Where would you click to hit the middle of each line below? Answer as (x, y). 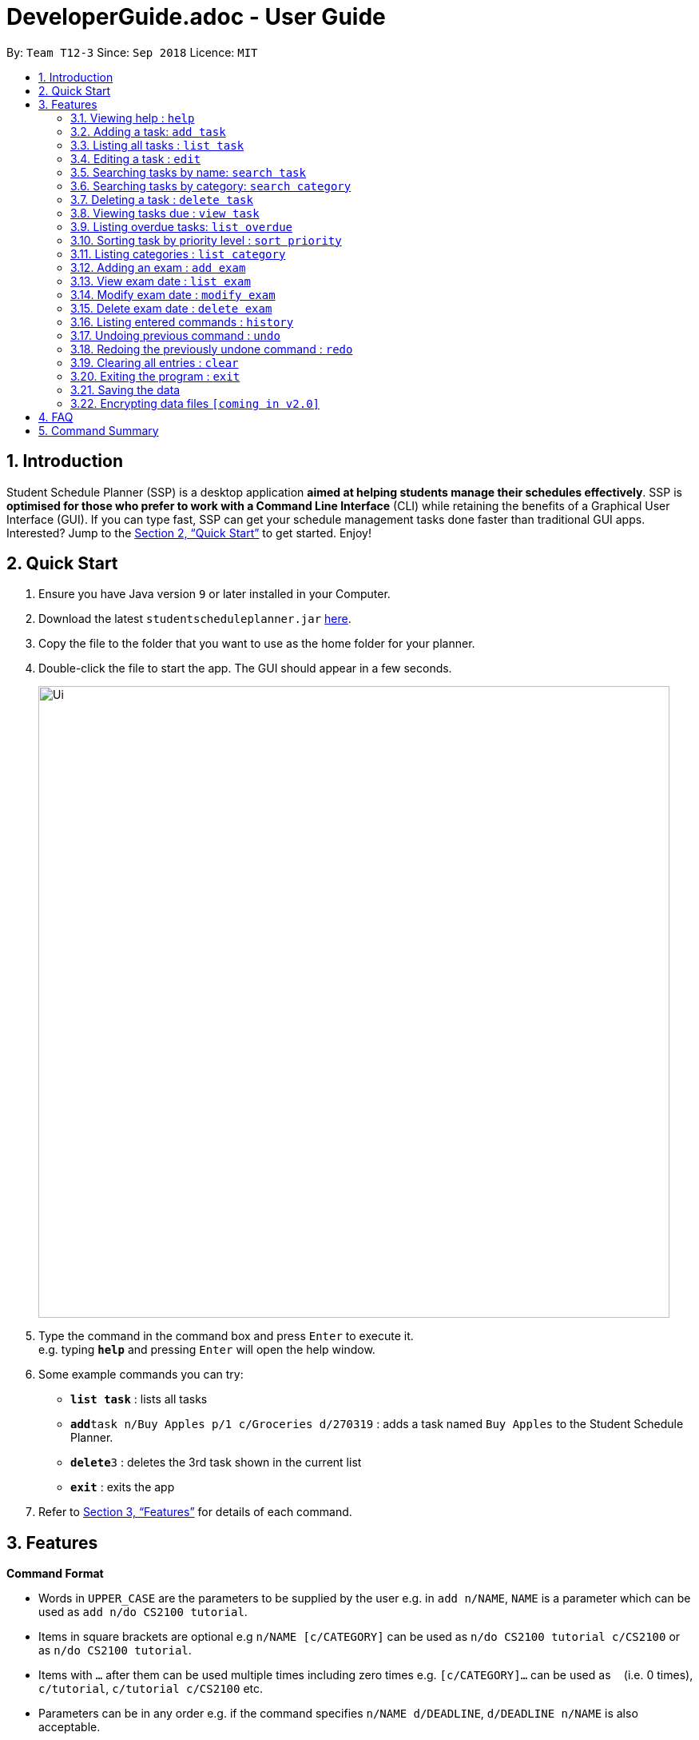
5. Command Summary (99, 430)
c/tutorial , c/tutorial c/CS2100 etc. (151, 1689)
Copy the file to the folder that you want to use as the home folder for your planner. (257, 644)
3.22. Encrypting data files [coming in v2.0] (195, 403)
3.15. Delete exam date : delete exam (171, 308)
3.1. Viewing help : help (133, 118)
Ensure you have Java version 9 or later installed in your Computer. (214, 594)
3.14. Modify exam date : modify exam (173, 294)
